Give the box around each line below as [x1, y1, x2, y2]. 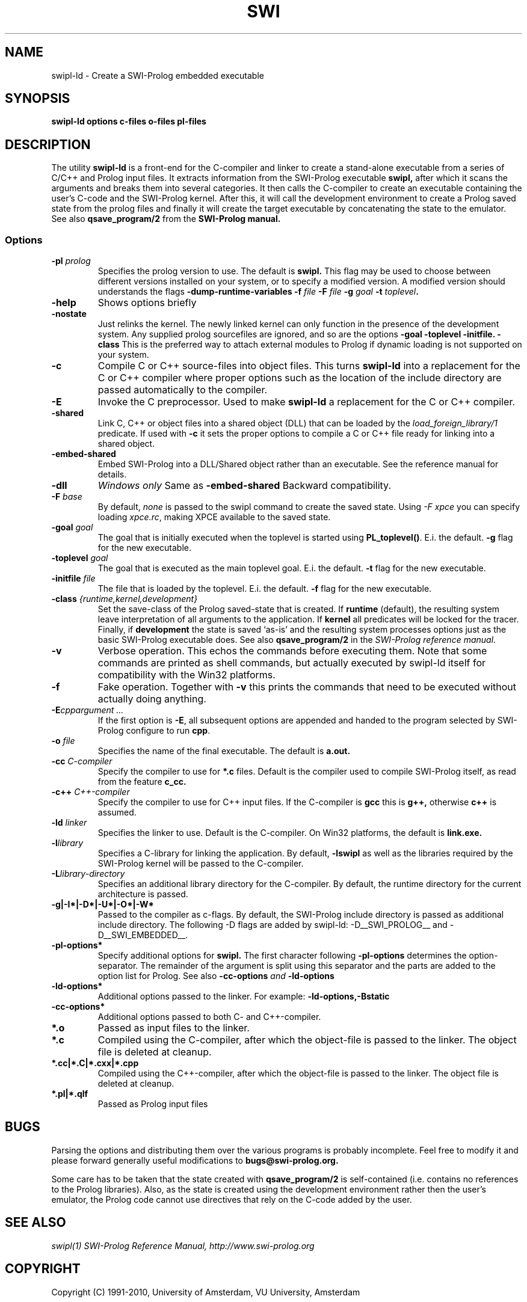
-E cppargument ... [51, 705, 124, 716]
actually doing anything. [97, 693, 206, 705]
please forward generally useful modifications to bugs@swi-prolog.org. [51, 1155, 339, 1165]
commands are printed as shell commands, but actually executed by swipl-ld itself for [97, 657, 486, 669]
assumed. [97, 807, 137, 818]
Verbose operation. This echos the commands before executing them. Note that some [97, 645, 487, 657]
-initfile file [51, 573, 96, 584]
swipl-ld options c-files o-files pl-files [51, 116, 206, 127]
